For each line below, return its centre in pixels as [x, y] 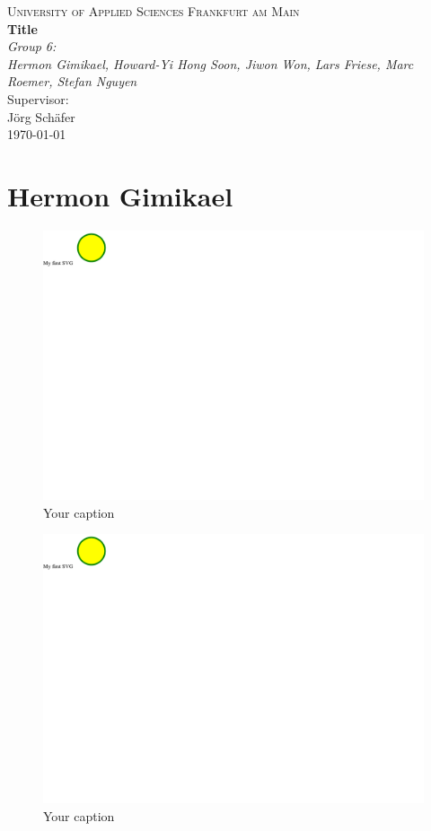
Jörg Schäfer [41, 116]
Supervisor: [38, 98]
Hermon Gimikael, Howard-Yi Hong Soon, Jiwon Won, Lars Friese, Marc [211, 63]
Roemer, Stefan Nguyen [72, 81]
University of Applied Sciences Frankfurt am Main [154, 11]
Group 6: [32, 46]
